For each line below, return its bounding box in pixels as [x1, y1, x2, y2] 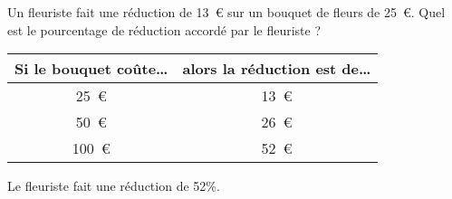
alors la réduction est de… [182, 58, 371, 80]
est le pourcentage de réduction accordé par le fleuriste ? [7, 20, 322, 39]
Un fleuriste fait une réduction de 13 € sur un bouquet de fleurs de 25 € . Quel [7, 3, 446, 21]
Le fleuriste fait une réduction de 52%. [7, 176, 220, 195]
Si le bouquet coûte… [14, 58, 168, 80]
